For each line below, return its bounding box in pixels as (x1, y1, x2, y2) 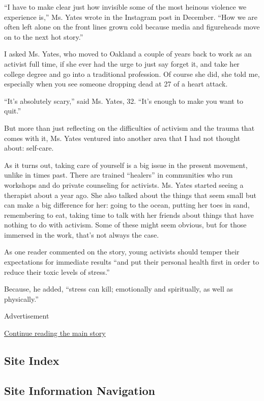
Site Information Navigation (4, 382, 155, 398)
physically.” (4, 293, 39, 304)
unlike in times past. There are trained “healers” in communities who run (4, 169, 233, 180)
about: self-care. (4, 142, 54, 153)
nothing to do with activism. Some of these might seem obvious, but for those (4, 219, 247, 230)
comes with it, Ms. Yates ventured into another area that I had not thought (4, 132, 241, 143)
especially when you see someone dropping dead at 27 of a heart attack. (4, 78, 228, 89)
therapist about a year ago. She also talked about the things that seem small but (4, 189, 256, 200)
